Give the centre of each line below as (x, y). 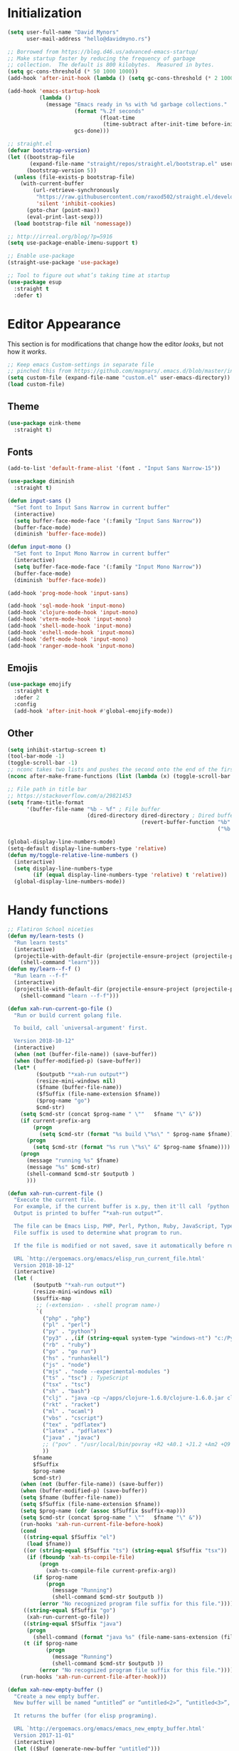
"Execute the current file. (55, 1200)
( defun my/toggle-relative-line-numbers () (73, 855)
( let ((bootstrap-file (41, 157)
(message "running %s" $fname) (73, 1161)
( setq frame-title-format (46, 802)
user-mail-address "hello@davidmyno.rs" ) (89, 39)
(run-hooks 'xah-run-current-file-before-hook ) (92, 1524)
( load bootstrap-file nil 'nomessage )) (73, 224)
